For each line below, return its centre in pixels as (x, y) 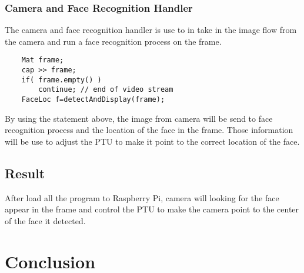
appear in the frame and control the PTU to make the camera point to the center (152, 209)
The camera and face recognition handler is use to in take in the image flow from (151, 30)
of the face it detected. (45, 220)
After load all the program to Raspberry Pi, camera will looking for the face (142, 197)
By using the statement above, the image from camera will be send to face (139, 118)
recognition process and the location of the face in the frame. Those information (149, 130)
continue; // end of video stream (106, 90)
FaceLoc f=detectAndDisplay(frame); (93, 100)
